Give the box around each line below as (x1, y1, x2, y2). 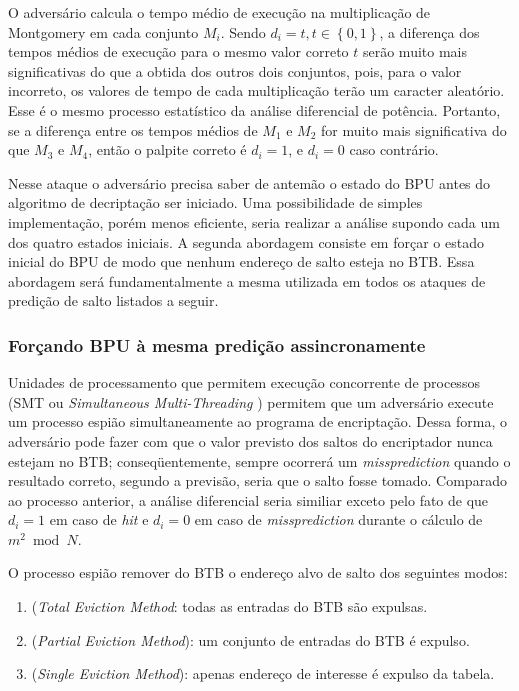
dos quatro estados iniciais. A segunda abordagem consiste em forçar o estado (8, 231, 484, 252)
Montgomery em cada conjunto (8, 21, 199, 42)
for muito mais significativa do (321, 119, 507, 140)
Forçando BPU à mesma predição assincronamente (8, 332, 426, 357)
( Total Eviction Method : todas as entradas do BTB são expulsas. (31, 596, 428, 617)
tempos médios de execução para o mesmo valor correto (8, 41, 349, 62)
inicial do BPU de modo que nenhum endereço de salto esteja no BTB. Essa (8, 251, 475, 272)
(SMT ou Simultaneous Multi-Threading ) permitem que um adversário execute (8, 391, 494, 412)
